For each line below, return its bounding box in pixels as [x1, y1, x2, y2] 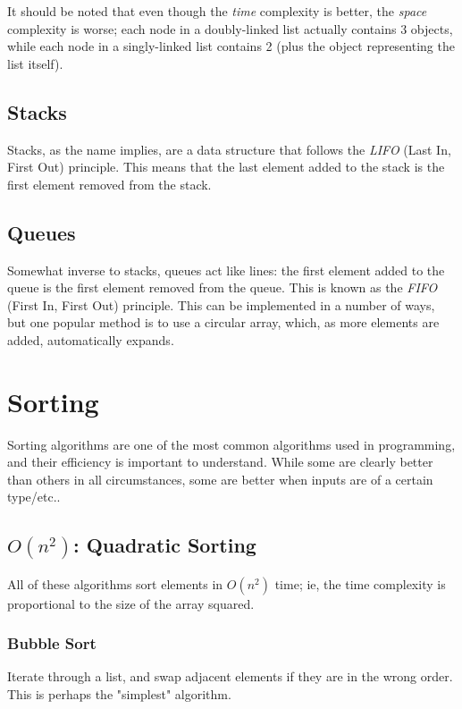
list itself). [7, 54, 63, 72]
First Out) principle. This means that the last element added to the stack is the [7, 157, 445, 176]
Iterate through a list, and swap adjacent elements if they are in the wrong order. [7, 667, 453, 686]
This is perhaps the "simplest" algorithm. [7, 685, 231, 703]
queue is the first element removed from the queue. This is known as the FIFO [7, 278, 438, 297]
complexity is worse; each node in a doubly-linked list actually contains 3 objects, [7, 19, 453, 38]
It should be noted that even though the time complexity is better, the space [7, 2, 427, 20]
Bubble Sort [7, 632, 97, 654]
